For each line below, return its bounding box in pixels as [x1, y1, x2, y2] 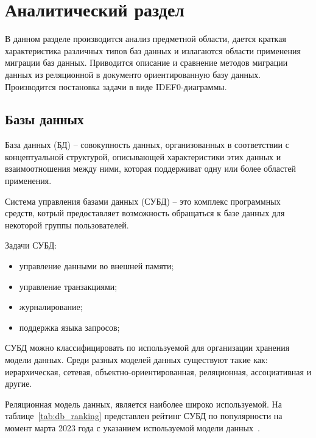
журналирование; [19, 300, 83, 313]
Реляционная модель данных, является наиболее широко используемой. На [5, 397, 282, 410]
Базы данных [5, 110, 84, 129]
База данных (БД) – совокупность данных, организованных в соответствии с [5, 138, 289, 151]
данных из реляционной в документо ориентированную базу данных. [5, 68, 261, 80]
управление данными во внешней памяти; [19, 260, 174, 272]
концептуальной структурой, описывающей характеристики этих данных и [5, 150, 281, 163]
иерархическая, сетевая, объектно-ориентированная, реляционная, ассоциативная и [5, 365, 312, 378]
